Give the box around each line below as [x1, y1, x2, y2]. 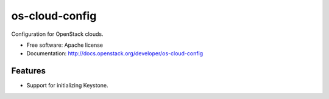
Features [11, 66, 46, 76]
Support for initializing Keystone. [26, 82, 109, 89]
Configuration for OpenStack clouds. [11, 30, 104, 38]
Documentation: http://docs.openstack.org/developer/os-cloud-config [26, 50, 203, 57]
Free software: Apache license [26, 41, 104, 49]
